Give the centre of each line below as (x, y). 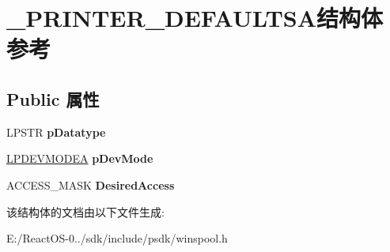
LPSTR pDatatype (56, 132)
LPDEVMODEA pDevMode (80, 158)
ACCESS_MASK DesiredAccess (91, 184)
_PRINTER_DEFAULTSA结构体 (195, 18)
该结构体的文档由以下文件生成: (85, 211)
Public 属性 (53, 98)
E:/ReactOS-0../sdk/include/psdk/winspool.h (117, 238)
